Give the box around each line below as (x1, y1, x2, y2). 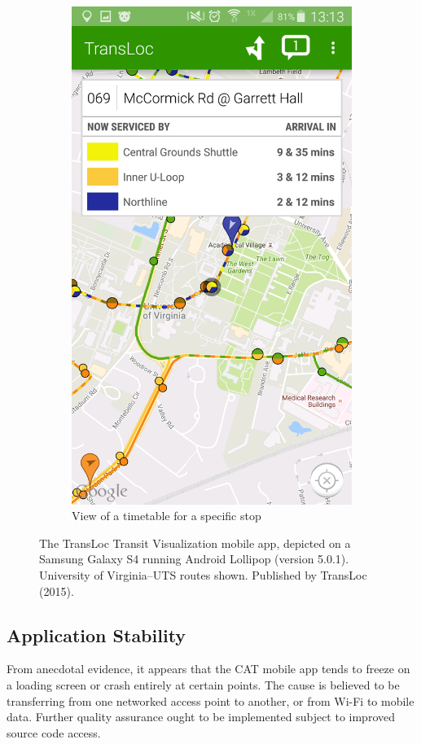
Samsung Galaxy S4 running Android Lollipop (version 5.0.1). (39, 550, 349, 567)
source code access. (7, 724, 101, 741)
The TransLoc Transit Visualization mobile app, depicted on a (39, 534, 351, 551)
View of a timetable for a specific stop (72, 507, 261, 524)
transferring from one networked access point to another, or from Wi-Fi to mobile (7, 692, 414, 709)
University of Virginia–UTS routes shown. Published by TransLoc (39, 566, 367, 583)
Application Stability (7, 622, 186, 647)
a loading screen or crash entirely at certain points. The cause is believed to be (7, 676, 400, 693)
